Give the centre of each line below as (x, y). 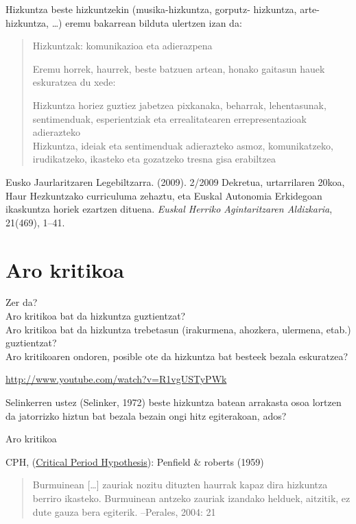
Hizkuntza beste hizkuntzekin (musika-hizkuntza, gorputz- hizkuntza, (151, 9)
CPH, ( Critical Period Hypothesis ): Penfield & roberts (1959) (135, 461)
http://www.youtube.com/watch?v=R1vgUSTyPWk (116, 379)
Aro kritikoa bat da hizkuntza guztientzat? (96, 316)
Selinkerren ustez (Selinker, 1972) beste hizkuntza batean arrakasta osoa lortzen (174, 402)
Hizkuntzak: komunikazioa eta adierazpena (122, 46)
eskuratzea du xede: (74, 82)
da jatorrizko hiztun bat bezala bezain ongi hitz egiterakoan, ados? (146, 415)
